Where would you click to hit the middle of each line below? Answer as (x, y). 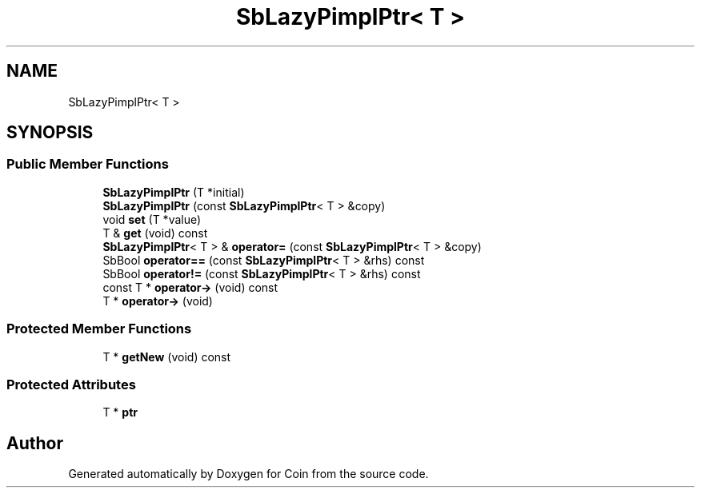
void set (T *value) (152, 219)
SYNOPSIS (50, 133)
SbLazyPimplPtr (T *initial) (174, 192)
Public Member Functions (88, 164)
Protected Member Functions (99, 329)
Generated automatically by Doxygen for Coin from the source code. (248, 474)
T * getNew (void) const (167, 357)
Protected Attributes (71, 384)
